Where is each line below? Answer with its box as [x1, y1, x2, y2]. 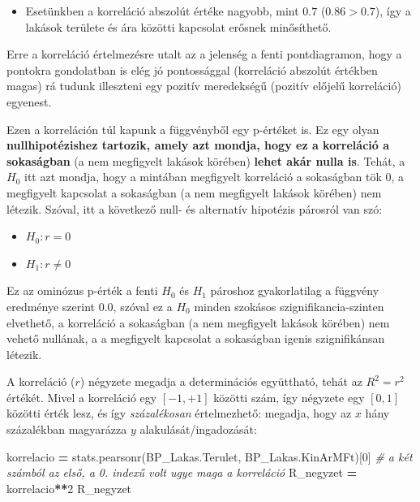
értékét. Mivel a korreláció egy [6, 388, 157, 405]
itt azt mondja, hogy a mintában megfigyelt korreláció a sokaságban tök [24, 168, 382, 185]
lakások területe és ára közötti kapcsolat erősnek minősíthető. [25, 18, 332, 35]
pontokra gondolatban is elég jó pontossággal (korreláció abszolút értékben [6, 61, 378, 78]
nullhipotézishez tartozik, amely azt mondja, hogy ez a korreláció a [6, 136, 390, 154]
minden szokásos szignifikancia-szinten [194, 297, 384, 314]
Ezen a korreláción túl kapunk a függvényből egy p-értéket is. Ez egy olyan [6, 120, 379, 137]
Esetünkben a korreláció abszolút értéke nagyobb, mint [25, 2, 299, 19]
